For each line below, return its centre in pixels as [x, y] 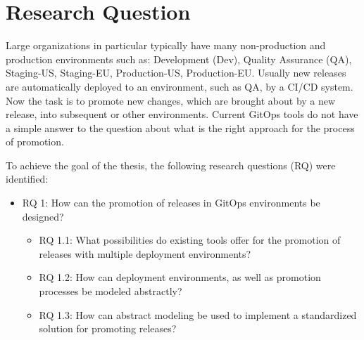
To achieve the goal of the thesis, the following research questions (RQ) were [171, 165]
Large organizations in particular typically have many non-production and [166, 45]
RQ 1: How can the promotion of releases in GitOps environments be [171, 203]
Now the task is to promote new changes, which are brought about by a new [171, 100]
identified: [27, 179]
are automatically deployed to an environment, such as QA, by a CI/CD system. [180, 86]
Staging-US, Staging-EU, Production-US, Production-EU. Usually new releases [176, 73]
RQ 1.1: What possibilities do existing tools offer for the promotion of [190, 240]
